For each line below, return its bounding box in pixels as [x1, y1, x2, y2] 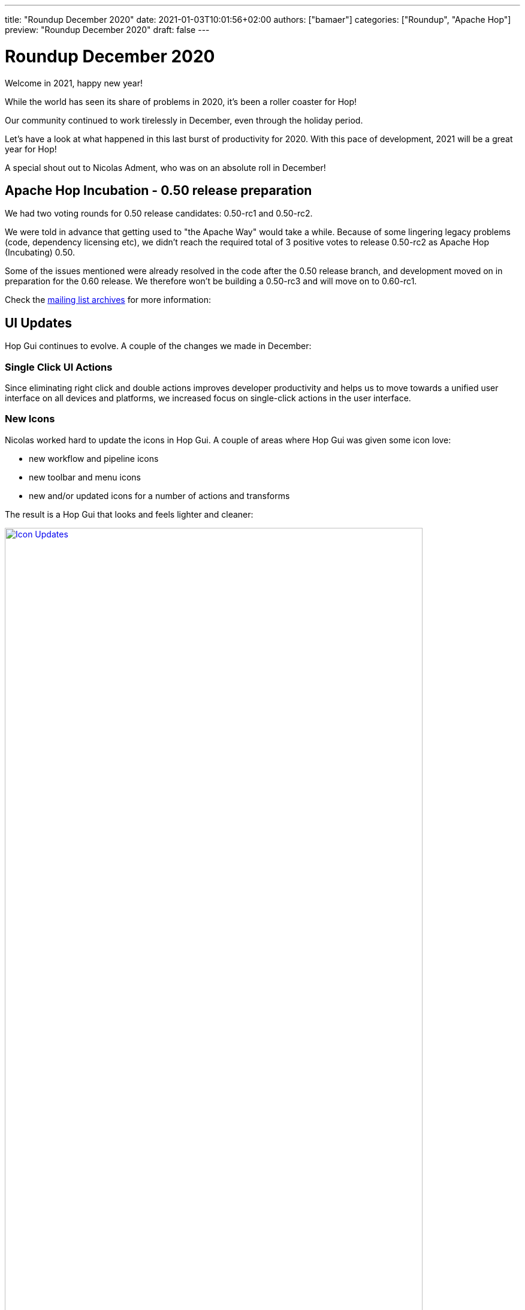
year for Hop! [5, 143, 57, 154]
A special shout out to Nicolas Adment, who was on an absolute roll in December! [5, 162, 326, 173]
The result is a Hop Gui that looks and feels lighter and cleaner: [5, 509, 254, 519]
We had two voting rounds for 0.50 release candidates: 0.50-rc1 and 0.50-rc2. [5, 208, 313, 219]
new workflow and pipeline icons [29, 453, 159, 464]
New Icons [5, 413, 55, 425]
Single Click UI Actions [5, 360, 113, 373]
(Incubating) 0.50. [5, 247, 75, 258]
